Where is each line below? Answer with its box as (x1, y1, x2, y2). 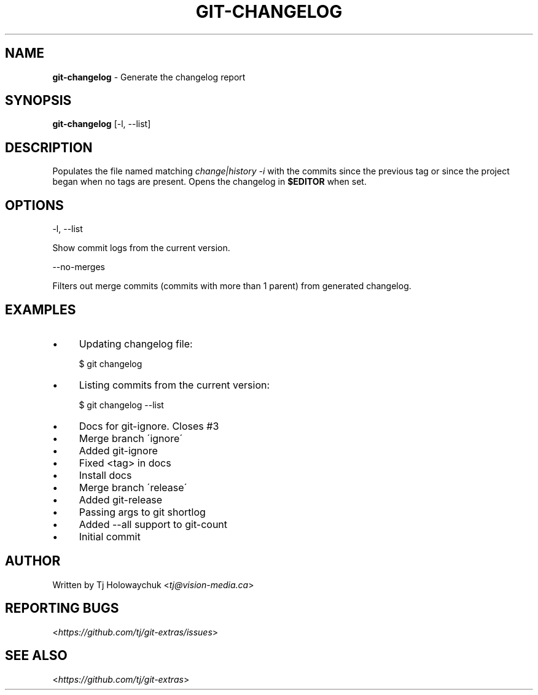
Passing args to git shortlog (79, 505, 206, 518)
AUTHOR (5, 553, 61, 569)
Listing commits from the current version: (79, 378, 270, 391)
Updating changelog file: (79, 337, 193, 350)
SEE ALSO (5, 648, 68, 664)
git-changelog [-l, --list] (52, 118, 151, 130)
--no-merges (52, 262, 105, 273)
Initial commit (79, 530, 141, 543)
